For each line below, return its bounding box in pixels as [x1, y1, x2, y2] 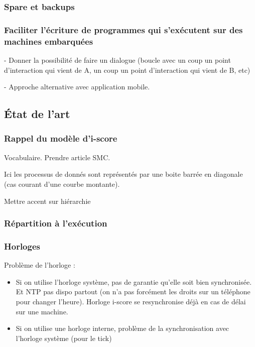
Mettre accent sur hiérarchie [4, 195, 91, 206]
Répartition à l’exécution [4, 217, 107, 229]
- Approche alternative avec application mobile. [4, 81, 150, 92]
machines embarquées [4, 35, 93, 47]
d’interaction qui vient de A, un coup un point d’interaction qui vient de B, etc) [4, 64, 250, 75]
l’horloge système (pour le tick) [16, 332, 112, 343]
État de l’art [4, 106, 70, 122]
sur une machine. [16, 306, 68, 316]
